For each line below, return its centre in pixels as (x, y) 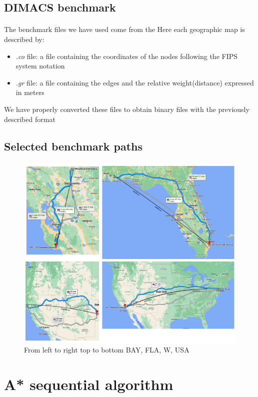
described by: (24, 39)
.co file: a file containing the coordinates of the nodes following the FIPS (127, 56)
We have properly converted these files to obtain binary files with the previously (127, 109)
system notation (40, 66)
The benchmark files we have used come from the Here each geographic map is (124, 29)
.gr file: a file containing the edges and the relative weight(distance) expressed (135, 82)
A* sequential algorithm (89, 384)
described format (30, 119)
